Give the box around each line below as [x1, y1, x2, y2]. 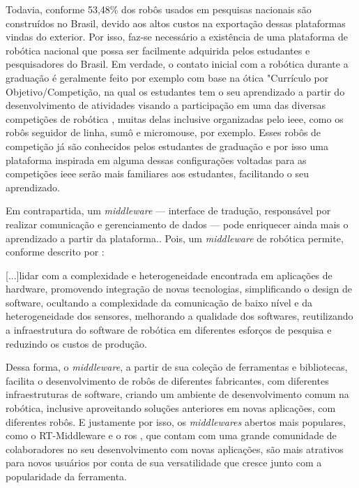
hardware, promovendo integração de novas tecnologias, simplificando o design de [6, 281, 353, 296]
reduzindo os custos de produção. [6, 336, 147, 350]
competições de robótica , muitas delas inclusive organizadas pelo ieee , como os [6, 111, 344, 126]
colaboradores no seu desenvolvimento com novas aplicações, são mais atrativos [6, 441, 344, 456]
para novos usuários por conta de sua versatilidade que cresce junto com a [6, 455, 322, 470]
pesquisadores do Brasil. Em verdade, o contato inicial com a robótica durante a [6, 57, 349, 71]
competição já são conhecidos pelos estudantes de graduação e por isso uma [6, 138, 328, 153]
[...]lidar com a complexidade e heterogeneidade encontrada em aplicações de [6, 267, 333, 282]
